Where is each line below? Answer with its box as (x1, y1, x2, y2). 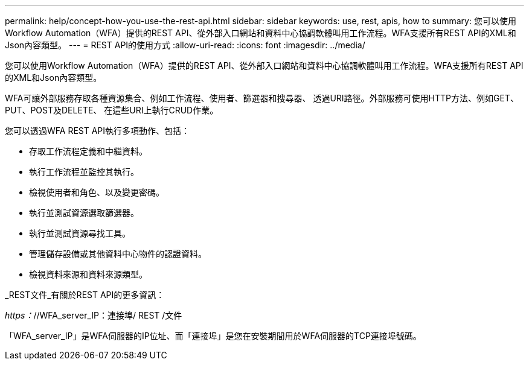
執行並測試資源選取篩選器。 (29, 208, 139, 218)
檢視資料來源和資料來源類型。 (29, 269, 147, 279)
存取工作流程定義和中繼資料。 (29, 146, 147, 156)
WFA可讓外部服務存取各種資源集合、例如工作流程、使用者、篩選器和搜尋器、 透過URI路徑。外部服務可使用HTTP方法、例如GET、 (5, 93, 519, 103)
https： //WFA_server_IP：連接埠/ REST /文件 (5, 310, 182, 320)
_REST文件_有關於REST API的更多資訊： (5, 290, 165, 300)
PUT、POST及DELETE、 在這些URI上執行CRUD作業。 (5, 105, 219, 115)
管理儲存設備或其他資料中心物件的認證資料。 (29, 249, 207, 259)
